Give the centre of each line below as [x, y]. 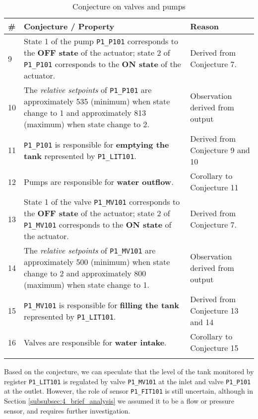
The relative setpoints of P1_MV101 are [90, 250]
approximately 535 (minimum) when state [97, 101]
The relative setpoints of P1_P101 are [88, 90]
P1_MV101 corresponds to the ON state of [98, 224]
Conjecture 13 [214, 310]
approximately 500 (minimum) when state [97, 262]
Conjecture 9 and [220, 150]
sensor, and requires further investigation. [67, 410]
